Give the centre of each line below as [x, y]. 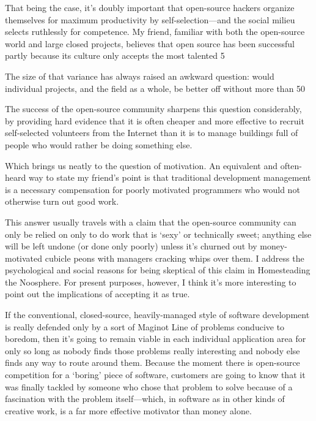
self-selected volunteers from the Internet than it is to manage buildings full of [152, 133]
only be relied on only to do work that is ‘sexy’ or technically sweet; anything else [158, 234]
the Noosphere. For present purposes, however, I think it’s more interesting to [151, 282]
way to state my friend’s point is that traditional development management [170, 177]
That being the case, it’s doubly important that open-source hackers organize [150, 7]
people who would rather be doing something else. [99, 144]
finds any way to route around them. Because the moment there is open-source [152, 362]
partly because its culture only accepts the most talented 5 [115, 55]
